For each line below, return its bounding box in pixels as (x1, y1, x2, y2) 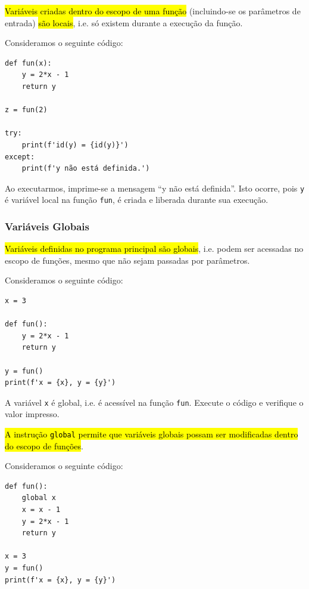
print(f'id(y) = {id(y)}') (21, 140, 129, 149)
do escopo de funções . (5, 439, 83, 452)
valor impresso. (5, 408, 60, 420)
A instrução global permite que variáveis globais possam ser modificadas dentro (5, 428, 298, 440)
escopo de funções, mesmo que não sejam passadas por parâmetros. (5, 254, 250, 266)
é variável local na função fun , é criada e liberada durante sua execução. (5, 193, 269, 206)
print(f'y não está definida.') (21, 164, 150, 173)
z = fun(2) (5, 106, 48, 115)
